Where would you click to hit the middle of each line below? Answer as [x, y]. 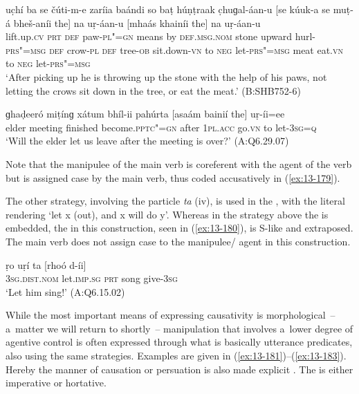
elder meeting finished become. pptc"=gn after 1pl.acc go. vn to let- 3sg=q [161, 127]
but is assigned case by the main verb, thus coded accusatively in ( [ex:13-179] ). [173, 177]
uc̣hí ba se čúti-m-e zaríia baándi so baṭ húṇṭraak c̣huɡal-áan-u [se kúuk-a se [168, 9]
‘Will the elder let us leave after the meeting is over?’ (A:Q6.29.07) [147, 141]
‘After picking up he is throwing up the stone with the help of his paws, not [166, 76]
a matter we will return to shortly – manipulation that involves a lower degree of [179, 328]
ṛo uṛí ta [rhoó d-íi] [46, 264]
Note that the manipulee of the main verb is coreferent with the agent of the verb [179, 163]
